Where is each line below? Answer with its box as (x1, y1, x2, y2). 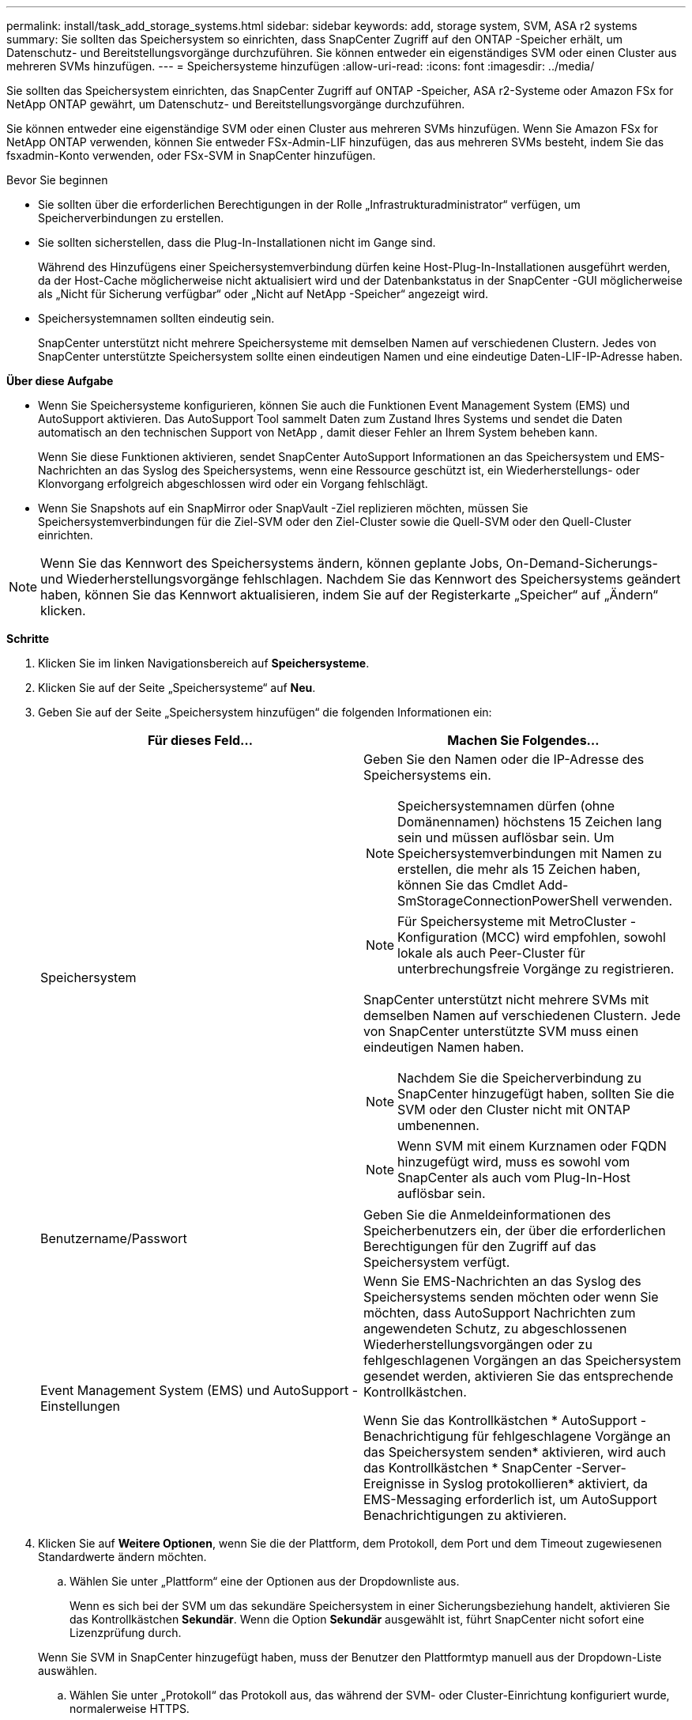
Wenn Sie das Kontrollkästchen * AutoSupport (363, 1412, 637, 1428)
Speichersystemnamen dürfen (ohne (397, 798, 615, 814)
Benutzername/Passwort (40, 1230, 187, 1246)
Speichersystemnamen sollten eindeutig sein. (38, 312, 275, 325)
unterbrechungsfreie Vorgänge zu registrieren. (397, 961, 675, 977)
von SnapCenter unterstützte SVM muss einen (363, 1023, 639, 1039)
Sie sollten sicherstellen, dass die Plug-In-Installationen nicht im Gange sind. (38, 236, 436, 249)
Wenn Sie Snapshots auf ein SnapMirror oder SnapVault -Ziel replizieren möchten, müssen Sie (38, 501, 528, 515)
